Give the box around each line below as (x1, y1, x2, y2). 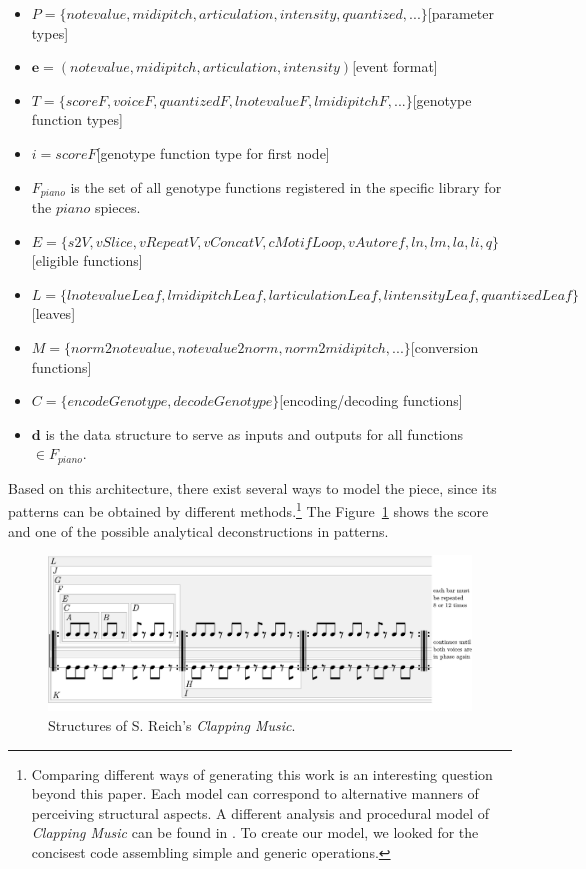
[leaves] (31, 303, 76, 324)
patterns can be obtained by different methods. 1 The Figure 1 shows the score (8, 498, 489, 522)
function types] (31, 109, 123, 130)
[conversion (410, 336, 479, 357)
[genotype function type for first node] (96, 142, 330, 163)
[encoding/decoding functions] (279, 390, 463, 411)
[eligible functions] (31, 250, 143, 271)
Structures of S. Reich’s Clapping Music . (48, 714, 296, 735)
